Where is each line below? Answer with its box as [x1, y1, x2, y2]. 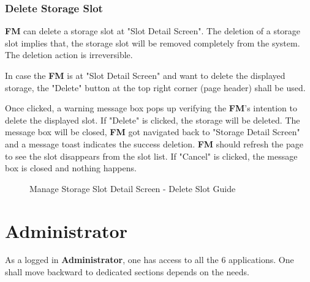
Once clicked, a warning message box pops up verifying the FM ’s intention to [5, 102, 297, 114]
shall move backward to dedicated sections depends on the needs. [5, 265, 249, 278]
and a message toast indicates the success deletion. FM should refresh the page [5, 137, 303, 150]
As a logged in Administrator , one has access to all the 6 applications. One [5, 253, 294, 266]
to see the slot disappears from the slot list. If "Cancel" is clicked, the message [5, 149, 298, 162]
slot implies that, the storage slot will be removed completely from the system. [5, 36, 300, 49]
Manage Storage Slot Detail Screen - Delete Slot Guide [29, 182, 236, 195]
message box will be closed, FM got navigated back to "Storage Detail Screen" [5, 125, 300, 138]
